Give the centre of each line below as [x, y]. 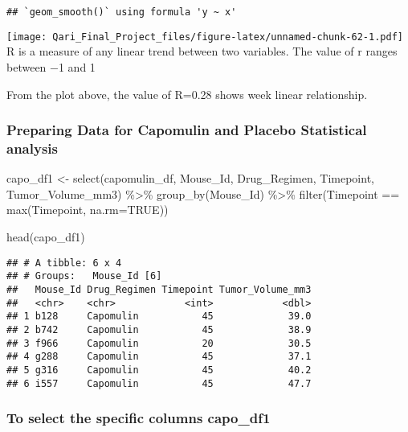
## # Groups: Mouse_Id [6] [84, 276]
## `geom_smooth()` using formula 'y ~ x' [122, 12]
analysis [32, 148]
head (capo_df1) [46, 237]
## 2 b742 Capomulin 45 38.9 [159, 329]
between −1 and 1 [51, 66]
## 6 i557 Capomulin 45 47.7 [159, 383]
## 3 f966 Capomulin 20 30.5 [159, 343]
